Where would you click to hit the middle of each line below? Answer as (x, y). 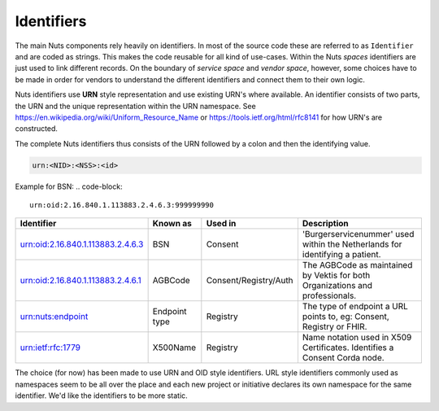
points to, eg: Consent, (346, 317)
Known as (172, 224)
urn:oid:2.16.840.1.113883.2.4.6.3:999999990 (122, 205)
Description (325, 224)
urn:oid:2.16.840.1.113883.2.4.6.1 (80, 281)
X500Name (174, 348)
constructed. (37, 129)
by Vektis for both (336, 275)
